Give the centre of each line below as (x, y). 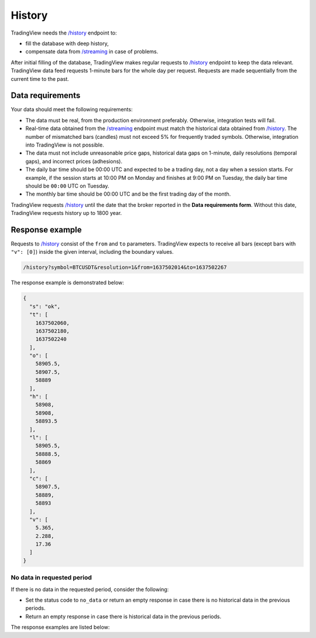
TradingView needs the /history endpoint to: (64, 33)
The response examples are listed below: (60, 627)
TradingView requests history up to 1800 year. (66, 213)
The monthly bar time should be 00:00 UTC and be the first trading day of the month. (128, 194)
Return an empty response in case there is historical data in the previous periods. (123, 616)
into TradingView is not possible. (65, 145)
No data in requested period (51, 578)
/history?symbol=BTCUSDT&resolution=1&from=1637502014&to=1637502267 (125, 267)
